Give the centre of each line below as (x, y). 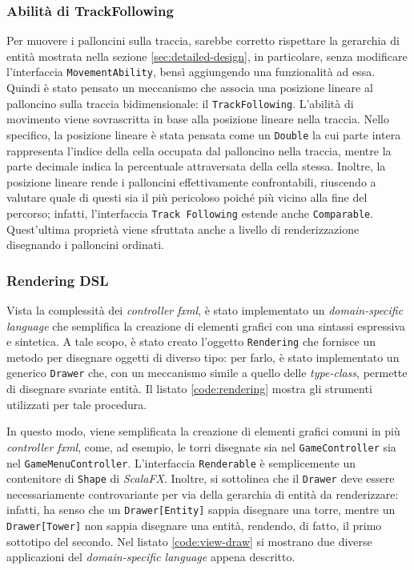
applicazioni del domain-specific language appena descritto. (151, 557)
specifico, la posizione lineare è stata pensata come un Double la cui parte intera (204, 134)
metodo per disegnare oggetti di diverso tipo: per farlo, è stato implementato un (203, 357)
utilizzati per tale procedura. (77, 404)
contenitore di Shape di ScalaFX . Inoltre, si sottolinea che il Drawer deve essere (201, 478)
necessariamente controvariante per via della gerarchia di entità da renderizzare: (203, 494)
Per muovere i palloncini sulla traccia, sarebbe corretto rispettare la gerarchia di (203, 40)
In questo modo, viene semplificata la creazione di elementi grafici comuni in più (203, 431)
